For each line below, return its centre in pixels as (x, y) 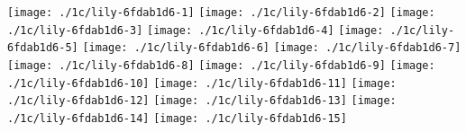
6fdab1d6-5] (43, 48)
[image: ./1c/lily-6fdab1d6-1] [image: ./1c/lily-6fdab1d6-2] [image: (221, 13)
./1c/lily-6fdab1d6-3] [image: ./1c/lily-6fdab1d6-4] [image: (196, 30)
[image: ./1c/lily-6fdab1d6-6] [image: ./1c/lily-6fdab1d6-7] (272, 48)
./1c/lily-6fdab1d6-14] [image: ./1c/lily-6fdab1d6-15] (177, 118)
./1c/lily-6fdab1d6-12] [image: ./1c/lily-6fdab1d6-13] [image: (202, 101)
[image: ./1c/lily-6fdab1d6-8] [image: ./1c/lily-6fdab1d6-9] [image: (221, 65)
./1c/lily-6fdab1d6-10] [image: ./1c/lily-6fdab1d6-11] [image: (202, 83)
